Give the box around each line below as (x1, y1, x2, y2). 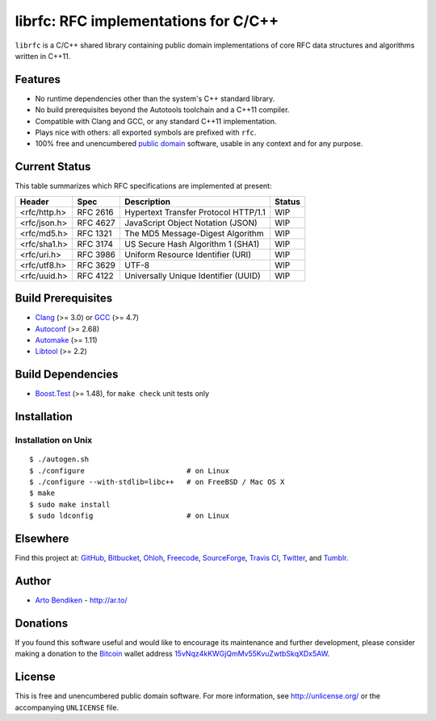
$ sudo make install (29, 500, 111, 509)
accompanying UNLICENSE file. (15, 702, 119, 712)
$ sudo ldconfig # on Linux (29, 511, 230, 520)
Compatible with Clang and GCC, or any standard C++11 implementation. (35, 116, 278, 126)
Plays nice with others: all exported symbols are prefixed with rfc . (35, 127, 257, 137)
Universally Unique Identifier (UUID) (124, 270, 262, 281)
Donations (15, 616, 69, 630)
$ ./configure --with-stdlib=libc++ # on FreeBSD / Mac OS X (29, 477, 285, 487)
